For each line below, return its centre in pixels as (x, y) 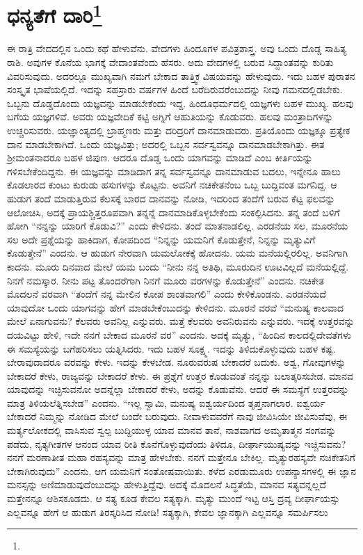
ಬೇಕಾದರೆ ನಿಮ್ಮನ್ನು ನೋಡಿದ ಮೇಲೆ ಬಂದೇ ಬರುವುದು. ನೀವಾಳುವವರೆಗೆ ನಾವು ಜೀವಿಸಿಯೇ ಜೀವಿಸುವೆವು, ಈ (177, 416)
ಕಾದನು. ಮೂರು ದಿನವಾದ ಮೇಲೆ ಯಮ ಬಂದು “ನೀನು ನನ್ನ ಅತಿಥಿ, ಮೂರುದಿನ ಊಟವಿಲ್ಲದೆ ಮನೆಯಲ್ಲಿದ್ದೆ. (178, 266)
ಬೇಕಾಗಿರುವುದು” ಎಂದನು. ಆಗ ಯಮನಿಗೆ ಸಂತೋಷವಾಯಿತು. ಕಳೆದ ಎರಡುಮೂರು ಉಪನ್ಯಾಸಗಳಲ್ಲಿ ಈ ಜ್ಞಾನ (182, 470)
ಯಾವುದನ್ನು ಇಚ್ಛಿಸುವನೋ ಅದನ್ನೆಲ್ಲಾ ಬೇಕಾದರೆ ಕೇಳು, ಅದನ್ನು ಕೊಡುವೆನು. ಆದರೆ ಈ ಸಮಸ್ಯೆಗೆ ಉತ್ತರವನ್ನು (178, 389)
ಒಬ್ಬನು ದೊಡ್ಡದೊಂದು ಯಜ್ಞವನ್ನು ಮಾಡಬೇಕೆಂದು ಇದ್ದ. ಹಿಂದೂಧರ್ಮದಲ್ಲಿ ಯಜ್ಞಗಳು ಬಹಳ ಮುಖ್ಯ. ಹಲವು (180, 103)
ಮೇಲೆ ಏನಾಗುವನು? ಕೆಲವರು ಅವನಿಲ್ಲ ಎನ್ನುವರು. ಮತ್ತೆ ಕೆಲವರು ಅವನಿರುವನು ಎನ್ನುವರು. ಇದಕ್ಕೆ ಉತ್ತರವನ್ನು (181, 321)
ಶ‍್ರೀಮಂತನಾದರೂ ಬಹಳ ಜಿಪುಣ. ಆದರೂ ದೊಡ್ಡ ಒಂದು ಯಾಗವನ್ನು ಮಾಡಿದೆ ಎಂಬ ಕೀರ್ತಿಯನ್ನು (160, 158)
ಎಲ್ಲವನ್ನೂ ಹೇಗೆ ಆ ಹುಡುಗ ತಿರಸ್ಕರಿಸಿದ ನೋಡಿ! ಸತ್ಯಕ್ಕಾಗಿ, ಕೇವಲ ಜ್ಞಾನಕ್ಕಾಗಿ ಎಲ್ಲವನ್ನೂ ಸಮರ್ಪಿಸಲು (168, 512)
